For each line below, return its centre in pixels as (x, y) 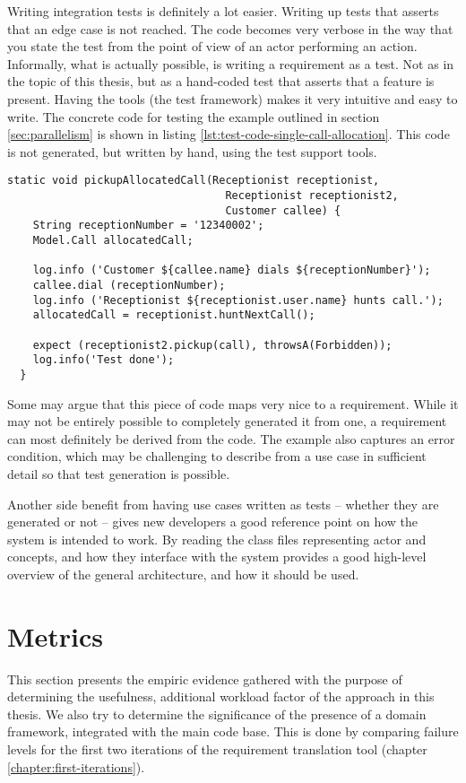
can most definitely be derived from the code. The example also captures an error (231, 438)
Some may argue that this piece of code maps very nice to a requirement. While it (233, 403)
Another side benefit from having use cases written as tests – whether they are (223, 504)
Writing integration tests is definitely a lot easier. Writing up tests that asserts (223, 11)
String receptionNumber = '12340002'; (148, 226)
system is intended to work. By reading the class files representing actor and (217, 539)
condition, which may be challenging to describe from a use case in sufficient (217, 456)
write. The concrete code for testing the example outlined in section (194, 116)
